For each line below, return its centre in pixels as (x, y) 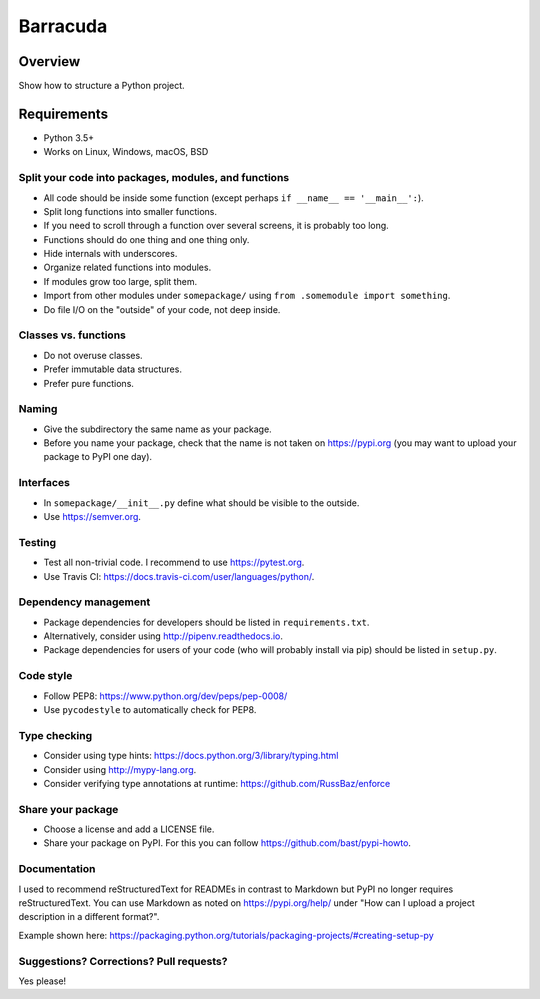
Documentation (57, 869)
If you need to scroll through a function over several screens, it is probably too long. (216, 226)
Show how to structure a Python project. (101, 86)
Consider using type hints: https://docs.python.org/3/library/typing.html (191, 756)
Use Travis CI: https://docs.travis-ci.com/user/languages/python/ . (179, 576)
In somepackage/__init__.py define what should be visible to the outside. (201, 502)
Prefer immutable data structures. (112, 369)
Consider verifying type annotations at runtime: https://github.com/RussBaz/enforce (217, 783)
